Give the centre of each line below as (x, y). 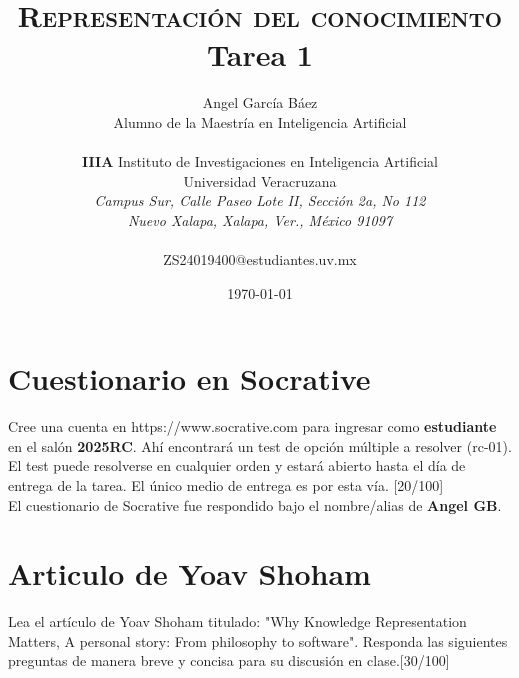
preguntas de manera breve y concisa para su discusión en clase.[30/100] (229, 660)
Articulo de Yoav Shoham (189, 573)
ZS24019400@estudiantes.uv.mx (260, 259)
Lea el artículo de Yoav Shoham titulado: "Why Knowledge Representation (237, 621)
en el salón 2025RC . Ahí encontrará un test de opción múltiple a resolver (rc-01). (260, 445)
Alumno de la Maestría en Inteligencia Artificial (260, 121)
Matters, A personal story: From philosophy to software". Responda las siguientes (258, 640)
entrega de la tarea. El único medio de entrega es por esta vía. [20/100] (226, 484)
